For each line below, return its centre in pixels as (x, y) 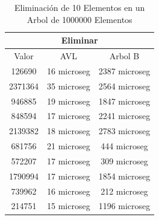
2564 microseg (124, 86)
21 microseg (69, 146)
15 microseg (69, 206)
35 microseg (69, 86)
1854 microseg (124, 176)
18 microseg (69, 131)
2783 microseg (124, 131)
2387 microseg (124, 70)
